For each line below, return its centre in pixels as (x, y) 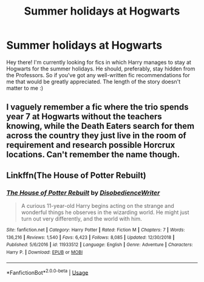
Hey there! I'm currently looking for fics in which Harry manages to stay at (99, 62)
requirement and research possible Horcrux (91, 145)
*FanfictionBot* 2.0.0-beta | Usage (47, 272)
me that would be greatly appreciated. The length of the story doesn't (93, 81)
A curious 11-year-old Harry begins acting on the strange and (97, 206)
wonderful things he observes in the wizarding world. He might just (105, 212)
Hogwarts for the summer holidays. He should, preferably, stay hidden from (101, 69)
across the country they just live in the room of (96, 136)
